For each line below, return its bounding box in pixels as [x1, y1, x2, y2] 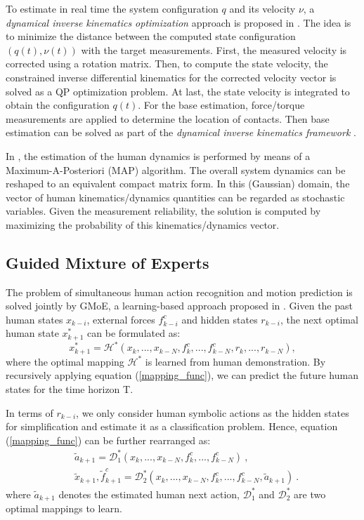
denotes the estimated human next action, [58, 486, 240, 501]
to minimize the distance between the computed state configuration [6, 29, 296, 44]
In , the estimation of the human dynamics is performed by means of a [6, 148, 311, 163]
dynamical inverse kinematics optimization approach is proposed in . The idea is [6, 15, 351, 29]
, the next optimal [280, 312, 358, 326]
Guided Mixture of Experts [6, 251, 209, 273]
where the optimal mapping [6, 354, 124, 368]
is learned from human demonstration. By [145, 354, 326, 368]
